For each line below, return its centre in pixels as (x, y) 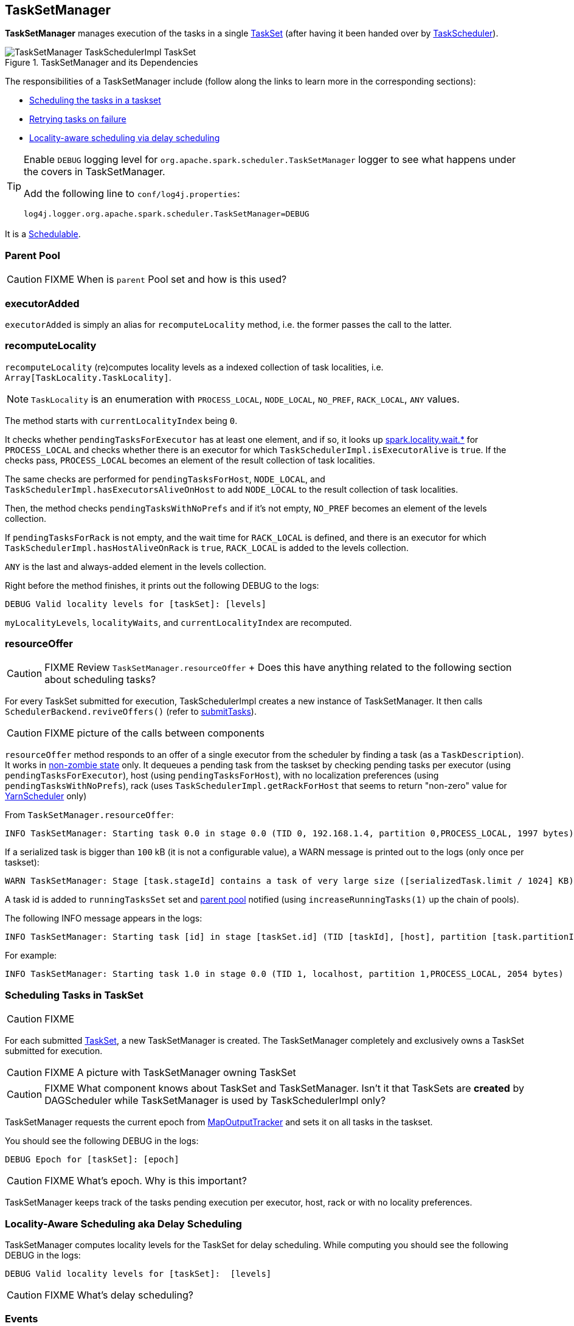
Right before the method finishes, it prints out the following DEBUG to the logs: (162, 585)
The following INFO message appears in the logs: (104, 918)
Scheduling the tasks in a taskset (95, 100)
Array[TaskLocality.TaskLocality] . (88, 377)
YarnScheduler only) (46, 796)
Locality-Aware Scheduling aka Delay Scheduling (123, 1224)
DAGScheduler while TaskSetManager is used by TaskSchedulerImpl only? (215, 1101)
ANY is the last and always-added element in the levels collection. (136, 566)
